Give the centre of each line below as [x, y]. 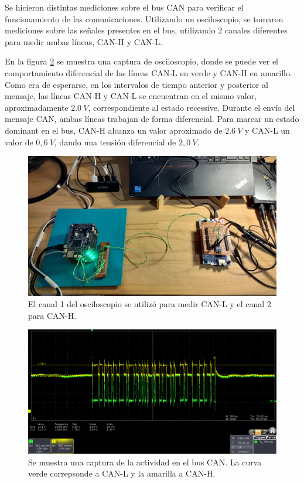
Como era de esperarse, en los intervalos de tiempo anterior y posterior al [136, 84]
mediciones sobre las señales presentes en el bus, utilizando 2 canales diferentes [146, 30]
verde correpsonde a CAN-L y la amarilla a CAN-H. [122, 473]
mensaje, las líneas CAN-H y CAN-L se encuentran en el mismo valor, [131, 96]
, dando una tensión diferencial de [115, 142]
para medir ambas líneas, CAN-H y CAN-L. [84, 41]
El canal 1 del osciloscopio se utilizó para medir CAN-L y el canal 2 [150, 304]
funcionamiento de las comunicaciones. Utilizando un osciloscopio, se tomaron [144, 18]
